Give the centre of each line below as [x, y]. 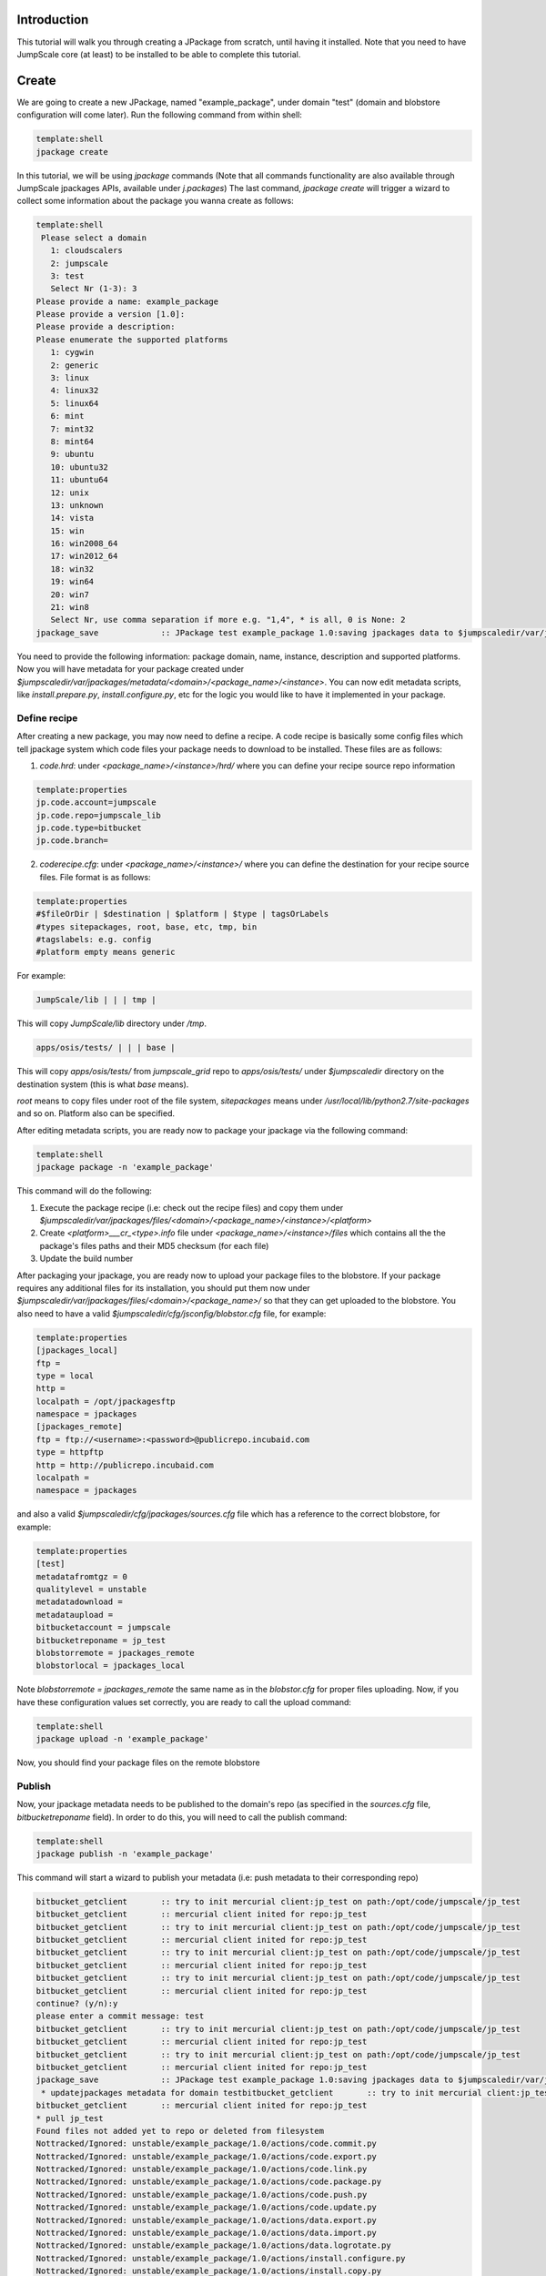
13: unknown [77, 505]
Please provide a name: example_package [127, 301]
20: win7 [70, 594]
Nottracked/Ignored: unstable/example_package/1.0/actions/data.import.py [207, 2233]
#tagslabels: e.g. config [94, 939]
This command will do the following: [84, 1191]
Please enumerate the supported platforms [132, 340]
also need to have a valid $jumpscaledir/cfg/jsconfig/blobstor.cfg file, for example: [172, 1313]
